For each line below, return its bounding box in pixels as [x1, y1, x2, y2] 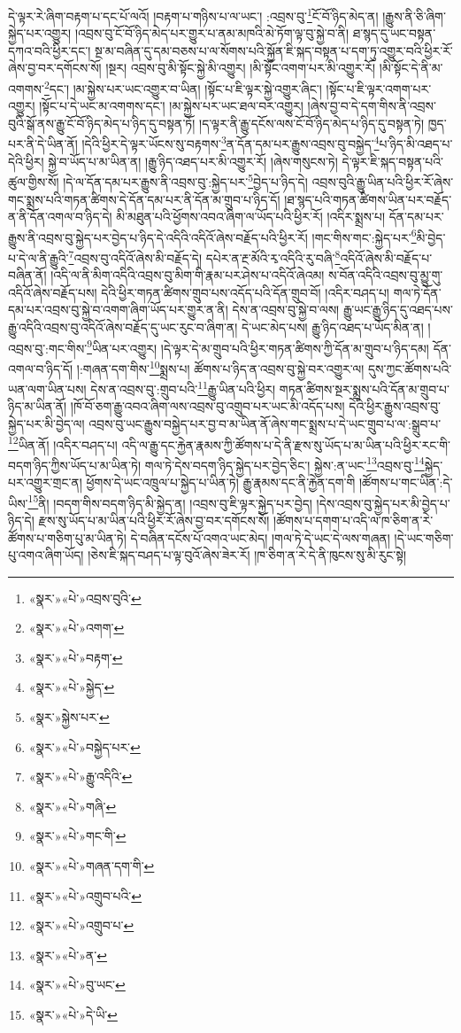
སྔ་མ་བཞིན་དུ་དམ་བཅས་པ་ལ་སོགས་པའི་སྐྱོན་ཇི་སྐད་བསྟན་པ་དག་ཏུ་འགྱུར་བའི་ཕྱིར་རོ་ [94, 41, 453, 59]
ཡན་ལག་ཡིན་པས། [8, 379, 87, 398]
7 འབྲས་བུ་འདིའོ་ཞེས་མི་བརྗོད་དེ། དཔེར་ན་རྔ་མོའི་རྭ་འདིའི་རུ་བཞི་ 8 [68, 246, 341, 267]
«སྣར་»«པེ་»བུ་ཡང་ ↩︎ [28, 975, 126, 994]
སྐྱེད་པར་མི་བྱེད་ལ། [8, 414, 85, 432]
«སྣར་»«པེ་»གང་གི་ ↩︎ [28, 827, 127, 845]
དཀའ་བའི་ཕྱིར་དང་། [8, 41, 91, 59]
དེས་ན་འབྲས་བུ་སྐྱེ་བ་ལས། [232, 300, 340, 319]
